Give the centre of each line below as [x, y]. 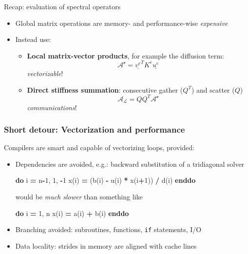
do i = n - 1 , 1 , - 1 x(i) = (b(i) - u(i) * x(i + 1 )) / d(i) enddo [105, 180]
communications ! [52, 107]
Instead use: [33, 39]
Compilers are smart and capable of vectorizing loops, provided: [99, 147]
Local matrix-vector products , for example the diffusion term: [125, 55]
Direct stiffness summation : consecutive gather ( [105, 89]
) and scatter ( [213, 89]
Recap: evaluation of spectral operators [62, 6]
